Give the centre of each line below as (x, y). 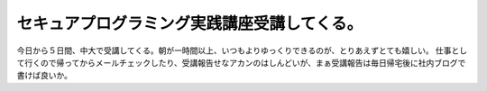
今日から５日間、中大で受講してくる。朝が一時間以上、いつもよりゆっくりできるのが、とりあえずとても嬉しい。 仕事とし (242, 50)
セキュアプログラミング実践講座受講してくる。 (190, 23)
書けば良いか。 (44, 76)
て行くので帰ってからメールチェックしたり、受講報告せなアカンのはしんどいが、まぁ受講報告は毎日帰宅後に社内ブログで (241, 62)
